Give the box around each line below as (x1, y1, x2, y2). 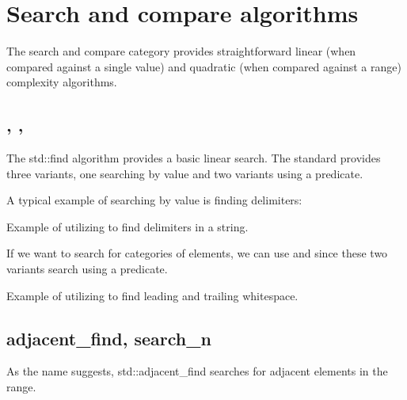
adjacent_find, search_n (6, 326, 211, 350)
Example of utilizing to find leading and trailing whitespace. (6, 287, 299, 303)
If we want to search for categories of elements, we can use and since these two (6, 245, 388, 261)
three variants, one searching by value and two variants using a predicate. (6, 165, 363, 181)
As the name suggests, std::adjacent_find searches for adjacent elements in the (6, 363, 388, 379)
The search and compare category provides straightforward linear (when (6, 43, 356, 59)
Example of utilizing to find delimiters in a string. (6, 218, 249, 234)
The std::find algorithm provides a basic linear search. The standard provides (6, 150, 381, 166)
